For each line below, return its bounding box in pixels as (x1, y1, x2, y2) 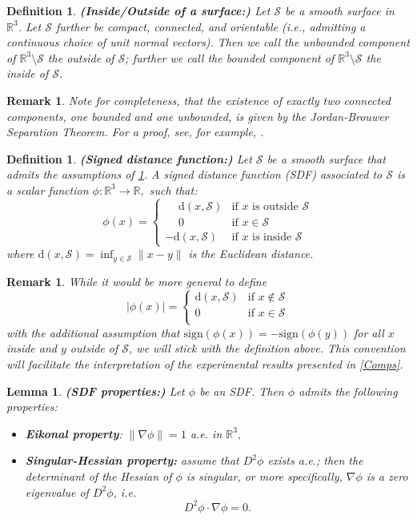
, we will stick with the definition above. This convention (129, 340, 406, 357)
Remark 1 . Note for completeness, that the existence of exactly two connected (6, 91, 391, 108)
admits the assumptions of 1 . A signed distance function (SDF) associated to (6, 166, 383, 183)
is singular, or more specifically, (186, 467, 343, 484)
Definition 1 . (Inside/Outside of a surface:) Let (6, 2, 271, 18)
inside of (6, 65, 49, 82)
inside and (6, 340, 57, 357)
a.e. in (190, 425, 223, 441)
